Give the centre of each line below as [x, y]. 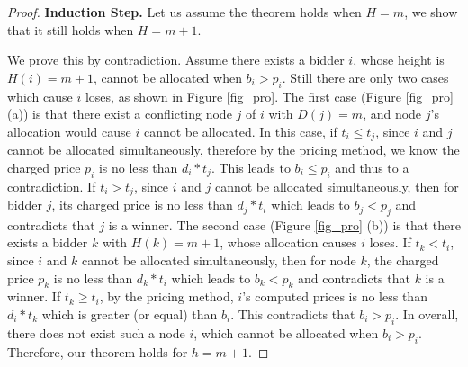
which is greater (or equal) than [130, 314]
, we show [431, 12]
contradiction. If [52, 186]
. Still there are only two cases [365, 77]
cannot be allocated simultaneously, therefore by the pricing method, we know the [234, 150]
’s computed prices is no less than [335, 296]
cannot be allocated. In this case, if [240, 131]
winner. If [34, 296]
